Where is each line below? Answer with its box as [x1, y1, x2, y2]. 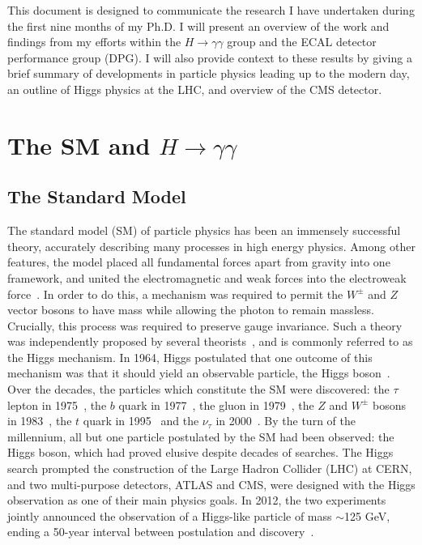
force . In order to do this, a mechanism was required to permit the [7, 285, 343, 302]
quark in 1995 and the [83, 412, 199, 429]
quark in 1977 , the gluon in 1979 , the [118, 396, 314, 413]
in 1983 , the [7, 412, 72, 429]
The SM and [7, 128, 151, 161]
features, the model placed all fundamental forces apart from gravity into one [7, 253, 390, 270]
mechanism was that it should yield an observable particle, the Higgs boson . [7, 364, 390, 381]
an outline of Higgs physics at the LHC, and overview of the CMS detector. [7, 80, 382, 97]
